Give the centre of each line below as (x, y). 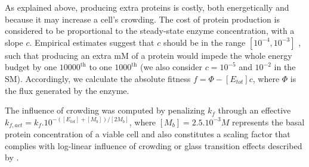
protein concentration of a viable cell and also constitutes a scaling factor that (148, 134)
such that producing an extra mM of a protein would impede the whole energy (149, 55)
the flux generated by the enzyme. (67, 90)
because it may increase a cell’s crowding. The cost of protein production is (142, 19)
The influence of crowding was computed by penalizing (105, 110)
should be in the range (204, 42)
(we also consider (171, 67)
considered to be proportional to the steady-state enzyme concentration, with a (150, 31)
